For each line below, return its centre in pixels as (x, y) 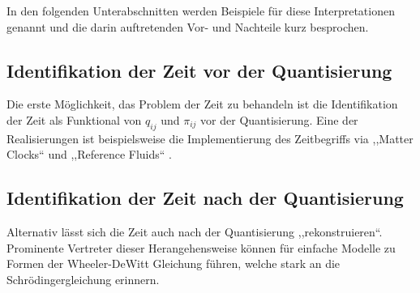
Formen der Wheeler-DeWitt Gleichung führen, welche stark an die (174, 263)
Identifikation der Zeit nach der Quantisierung (205, 198)
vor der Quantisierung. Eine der (279, 119)
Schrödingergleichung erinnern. (83, 279)
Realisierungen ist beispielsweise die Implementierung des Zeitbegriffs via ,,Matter (210, 138)
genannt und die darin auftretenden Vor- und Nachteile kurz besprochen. (188, 26)
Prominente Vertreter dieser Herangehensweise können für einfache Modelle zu (201, 247)
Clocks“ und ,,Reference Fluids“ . (89, 154)
